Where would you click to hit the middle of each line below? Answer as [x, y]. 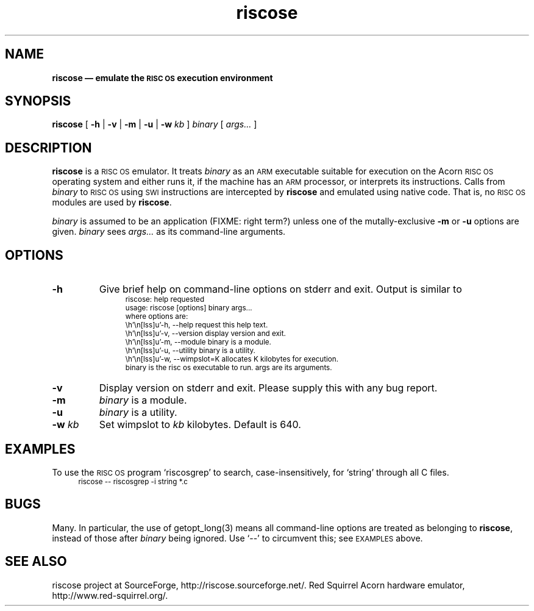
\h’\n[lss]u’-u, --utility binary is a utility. [190, 351]
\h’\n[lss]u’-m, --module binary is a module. [198, 342]
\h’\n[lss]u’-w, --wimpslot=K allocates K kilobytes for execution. [232, 359]
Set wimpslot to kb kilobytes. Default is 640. [200, 425]
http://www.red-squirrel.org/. [110, 595]
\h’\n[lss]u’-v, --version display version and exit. [205, 334]
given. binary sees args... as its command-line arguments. [169, 232]
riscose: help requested [165, 300]
